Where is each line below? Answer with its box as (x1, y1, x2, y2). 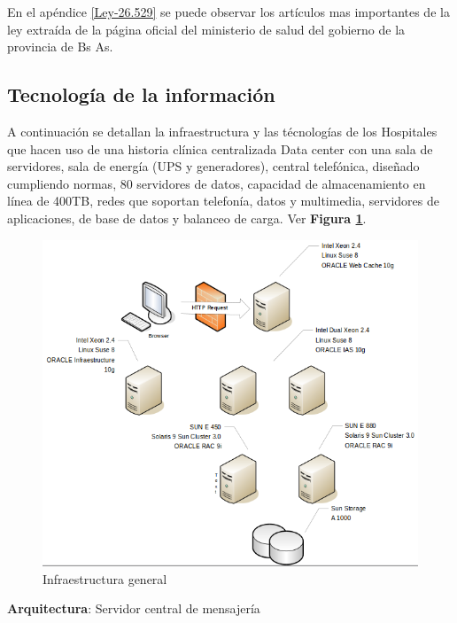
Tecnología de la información (7, 81, 275, 108)
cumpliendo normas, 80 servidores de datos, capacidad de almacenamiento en (7, 174, 426, 192)
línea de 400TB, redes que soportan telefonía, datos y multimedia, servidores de (7, 191, 439, 210)
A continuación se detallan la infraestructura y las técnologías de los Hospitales (7, 121, 438, 140)
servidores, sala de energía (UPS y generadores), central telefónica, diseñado (7, 157, 420, 175)
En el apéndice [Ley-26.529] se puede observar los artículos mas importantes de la (7, 3, 450, 20)
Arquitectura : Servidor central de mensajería (7, 599, 260, 618)
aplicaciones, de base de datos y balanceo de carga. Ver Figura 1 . (7, 208, 367, 227)
